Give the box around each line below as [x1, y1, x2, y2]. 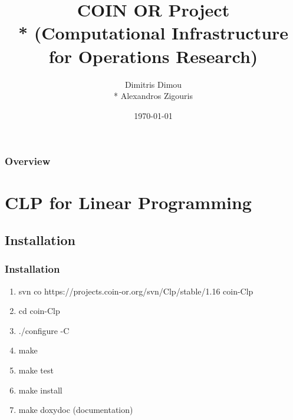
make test [18, 363, 54, 376]
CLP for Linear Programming [5, 190, 252, 214]
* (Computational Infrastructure [18, 21, 289, 45]
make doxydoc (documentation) [18, 404, 133, 416]
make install [18, 383, 62, 396]
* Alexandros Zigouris [113, 90, 193, 102]
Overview [5, 154, 51, 168]
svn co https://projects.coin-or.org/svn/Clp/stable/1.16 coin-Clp [18, 285, 254, 297]
